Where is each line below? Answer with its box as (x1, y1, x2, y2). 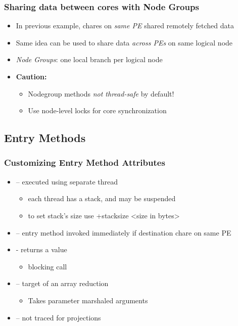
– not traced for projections (16, 312, 101, 322)
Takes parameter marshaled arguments (28, 295, 148, 305)
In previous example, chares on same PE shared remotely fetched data (16, 20, 234, 31)
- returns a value (16, 244, 67, 255)
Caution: (16, 71, 47, 81)
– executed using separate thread (16, 176, 118, 187)
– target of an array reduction (16, 278, 109, 289)
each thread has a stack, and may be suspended (28, 193, 176, 204)
